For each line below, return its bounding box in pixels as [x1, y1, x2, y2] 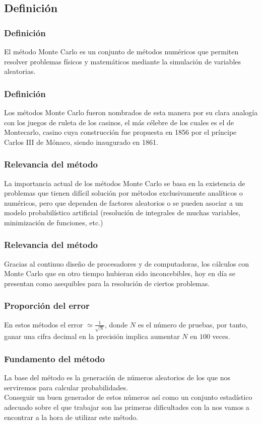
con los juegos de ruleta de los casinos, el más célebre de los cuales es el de [4, 117, 234, 127]
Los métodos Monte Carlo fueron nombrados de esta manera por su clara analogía [4, 107, 258, 117]
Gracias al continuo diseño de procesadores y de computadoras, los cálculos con [4, 258, 249, 269]
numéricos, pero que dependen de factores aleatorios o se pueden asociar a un [4, 197, 243, 208]
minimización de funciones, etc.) [4, 217, 103, 227]
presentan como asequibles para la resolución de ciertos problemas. [4, 278, 210, 288]
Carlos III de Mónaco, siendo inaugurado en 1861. [4, 136, 158, 147]
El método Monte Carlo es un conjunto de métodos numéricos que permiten [4, 46, 239, 56]
